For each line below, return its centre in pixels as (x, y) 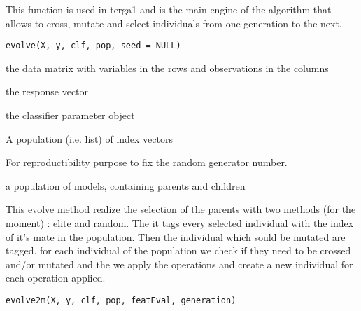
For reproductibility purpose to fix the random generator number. (147, 162)
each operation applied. (56, 278)
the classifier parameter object (70, 115)
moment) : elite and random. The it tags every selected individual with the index (180, 223)
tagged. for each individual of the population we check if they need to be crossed (178, 250)
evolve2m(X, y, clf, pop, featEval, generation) (121, 300)
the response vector (47, 91)
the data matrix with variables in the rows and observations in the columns (167, 68)
